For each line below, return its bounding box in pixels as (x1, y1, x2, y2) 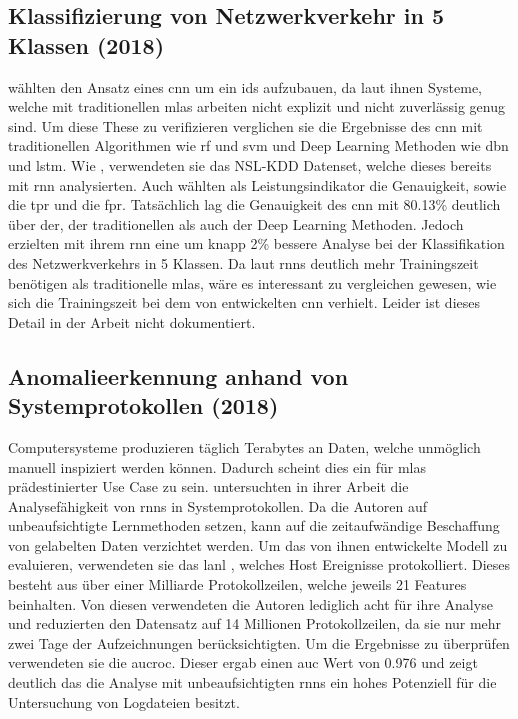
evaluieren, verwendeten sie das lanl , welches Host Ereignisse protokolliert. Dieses (8, 554, 511, 575)
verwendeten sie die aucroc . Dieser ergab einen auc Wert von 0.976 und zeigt (8, 652, 478, 673)
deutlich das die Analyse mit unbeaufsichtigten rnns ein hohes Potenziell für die (8, 672, 497, 693)
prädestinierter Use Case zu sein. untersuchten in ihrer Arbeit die (8, 476, 409, 497)
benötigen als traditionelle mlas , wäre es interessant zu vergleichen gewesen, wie (8, 272, 497, 293)
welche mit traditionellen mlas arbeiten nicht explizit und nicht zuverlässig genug (8, 96, 505, 117)
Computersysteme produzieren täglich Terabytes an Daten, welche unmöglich (8, 436, 481, 457)
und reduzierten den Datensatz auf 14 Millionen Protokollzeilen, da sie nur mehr (8, 613, 502, 634)
